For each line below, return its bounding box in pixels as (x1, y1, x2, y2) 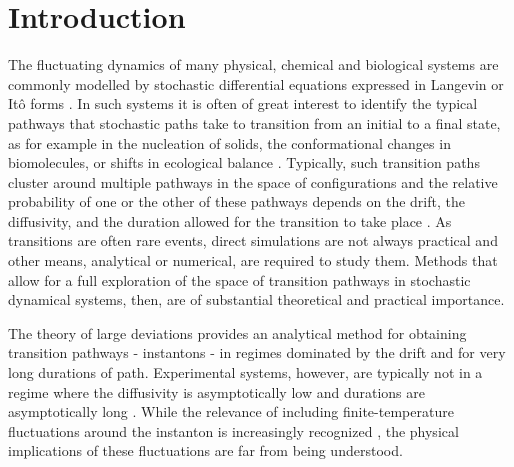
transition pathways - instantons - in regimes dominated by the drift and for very (8, 342, 506, 363)
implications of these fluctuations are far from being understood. (8, 440, 403, 461)
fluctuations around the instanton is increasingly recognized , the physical (8, 420, 459, 441)
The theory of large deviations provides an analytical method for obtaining (8, 322, 467, 343)
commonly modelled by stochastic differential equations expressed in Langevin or (8, 73, 504, 94)
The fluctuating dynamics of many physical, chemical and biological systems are (8, 54, 499, 75)
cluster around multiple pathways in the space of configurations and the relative (8, 171, 498, 192)
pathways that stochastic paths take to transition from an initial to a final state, (8, 112, 501, 133)
